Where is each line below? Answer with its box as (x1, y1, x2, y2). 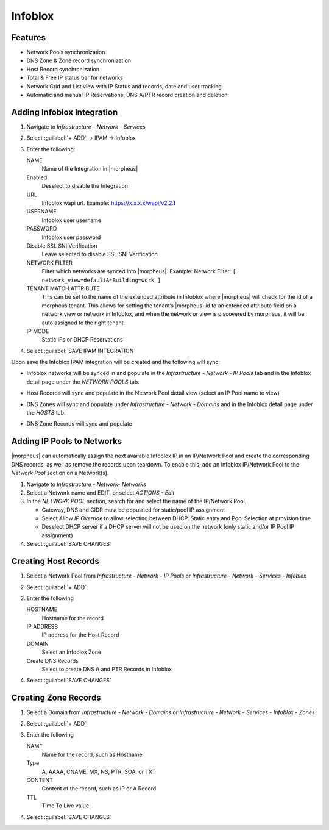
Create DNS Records (26, 657, 79, 664)
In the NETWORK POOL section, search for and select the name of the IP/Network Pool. (26, 498, 247, 505)
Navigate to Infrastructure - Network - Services (26, 123, 146, 131)
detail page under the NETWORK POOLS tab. (26, 378, 140, 385)
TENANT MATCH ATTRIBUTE (26, 284, 100, 292)
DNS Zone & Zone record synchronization (26, 57, 131, 64)
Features (11, 32, 46, 43)
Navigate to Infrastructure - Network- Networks (26, 481, 146, 488)
